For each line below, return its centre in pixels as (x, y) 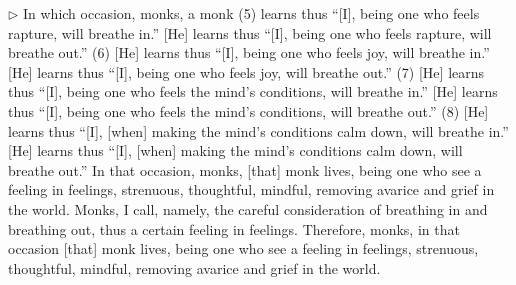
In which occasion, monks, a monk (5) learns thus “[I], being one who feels (251, 13)
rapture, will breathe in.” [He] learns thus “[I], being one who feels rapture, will (250, 32)
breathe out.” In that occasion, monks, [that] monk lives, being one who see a (245, 169)
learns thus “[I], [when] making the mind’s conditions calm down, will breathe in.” (258, 130)
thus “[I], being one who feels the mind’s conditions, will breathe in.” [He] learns (253, 91)
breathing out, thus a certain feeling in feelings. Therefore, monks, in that (234, 228)
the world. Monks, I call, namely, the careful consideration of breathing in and (248, 208)
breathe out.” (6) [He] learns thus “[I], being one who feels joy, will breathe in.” (249, 52)
